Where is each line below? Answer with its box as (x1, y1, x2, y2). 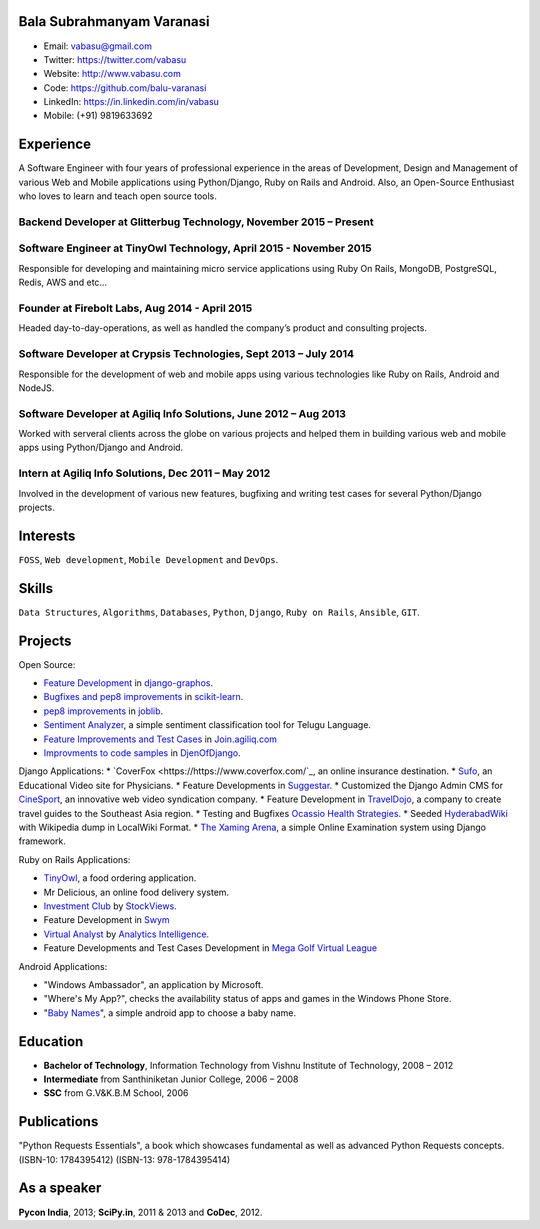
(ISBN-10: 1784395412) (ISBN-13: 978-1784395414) (18, 1153, 231, 1165)
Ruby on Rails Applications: (18, 853, 131, 865)
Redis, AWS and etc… (18, 276, 108, 289)
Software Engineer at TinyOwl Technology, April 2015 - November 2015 (18, 241, 372, 255)
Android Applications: (18, 960, 108, 972)
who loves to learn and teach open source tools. (18, 190, 217, 202)
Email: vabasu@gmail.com (43, 40, 152, 52)
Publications (18, 1113, 99, 1130)
